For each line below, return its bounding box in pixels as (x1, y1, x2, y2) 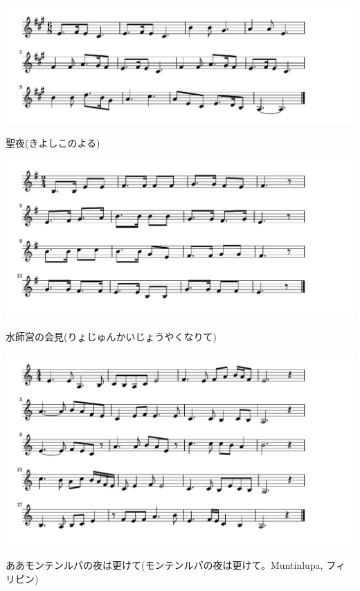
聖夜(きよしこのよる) (6, 136, 100, 150)
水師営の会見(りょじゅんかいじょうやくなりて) (6, 329, 217, 344)
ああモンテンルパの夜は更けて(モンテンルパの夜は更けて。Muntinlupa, (6, 558, 323, 572)
